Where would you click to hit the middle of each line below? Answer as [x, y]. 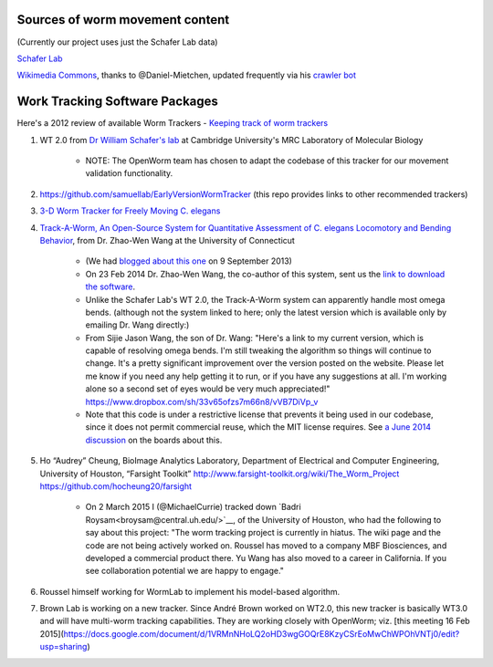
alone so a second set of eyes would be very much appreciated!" [208, 389]
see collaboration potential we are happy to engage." [185, 571]
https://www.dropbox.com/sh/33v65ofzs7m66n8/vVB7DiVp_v [202, 401]
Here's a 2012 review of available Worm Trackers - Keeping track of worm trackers [173, 123]
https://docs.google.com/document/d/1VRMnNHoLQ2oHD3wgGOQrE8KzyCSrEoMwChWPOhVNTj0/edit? [262, 633]
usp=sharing [63, 647]
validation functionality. [129, 173]
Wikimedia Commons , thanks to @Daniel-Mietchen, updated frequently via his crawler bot [186, 75]
